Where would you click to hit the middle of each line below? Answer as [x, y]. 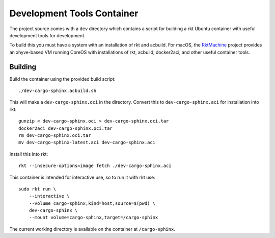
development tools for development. [47, 35]
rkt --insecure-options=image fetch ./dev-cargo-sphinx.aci [95, 166]
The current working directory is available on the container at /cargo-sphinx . [92, 229]
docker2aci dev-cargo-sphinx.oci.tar [66, 128]
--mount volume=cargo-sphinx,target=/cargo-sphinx [93, 218]
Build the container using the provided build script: [62, 79]
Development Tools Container [74, 13]
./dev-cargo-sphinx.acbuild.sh [58, 91]
